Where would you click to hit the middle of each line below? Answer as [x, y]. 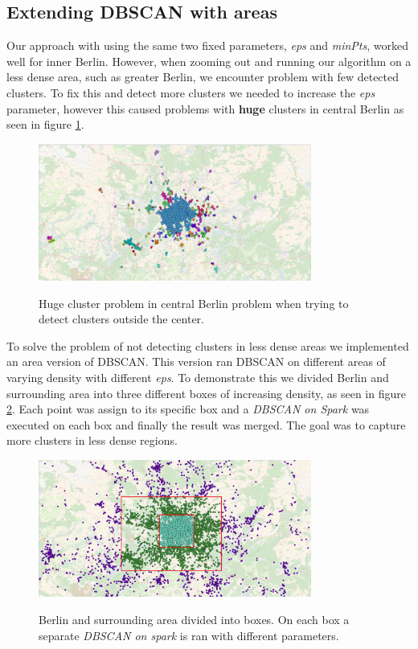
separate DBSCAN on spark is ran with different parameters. [189, 635]
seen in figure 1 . [45, 124]
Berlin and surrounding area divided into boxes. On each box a [194, 619]
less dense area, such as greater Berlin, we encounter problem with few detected [203, 77]
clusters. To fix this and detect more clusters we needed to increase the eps [191, 92]
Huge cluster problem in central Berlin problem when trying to [194, 303]
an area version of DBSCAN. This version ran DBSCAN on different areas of [196, 361]
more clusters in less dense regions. [92, 440]
